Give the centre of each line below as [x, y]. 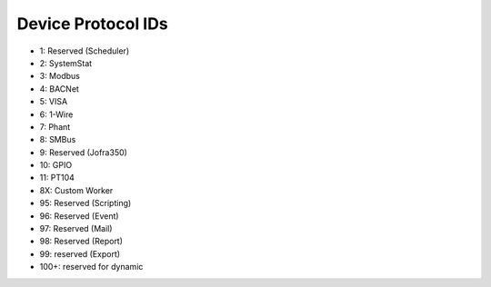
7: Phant [55, 126]
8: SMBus [58, 140]
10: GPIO [56, 165]
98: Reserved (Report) [81, 242]
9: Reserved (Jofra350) [83, 152]
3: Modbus [60, 76]
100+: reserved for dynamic [91, 267]
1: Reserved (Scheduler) [85, 51]
